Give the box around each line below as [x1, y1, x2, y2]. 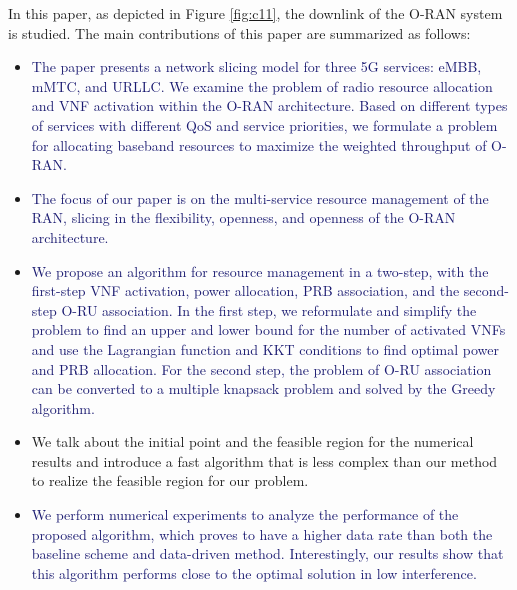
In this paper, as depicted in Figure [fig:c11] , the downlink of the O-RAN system [8, 3, 503, 23]
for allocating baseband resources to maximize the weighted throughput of [31, 134, 487, 155]
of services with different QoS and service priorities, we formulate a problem [31, 114, 498, 135]
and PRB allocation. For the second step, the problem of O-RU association [31, 358, 492, 379]
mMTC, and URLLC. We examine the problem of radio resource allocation [31, 75, 493, 96]
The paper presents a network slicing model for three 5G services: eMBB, [31, 56, 482, 77]
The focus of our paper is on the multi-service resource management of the [31, 187, 489, 208]
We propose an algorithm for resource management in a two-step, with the [31, 260, 489, 281]
